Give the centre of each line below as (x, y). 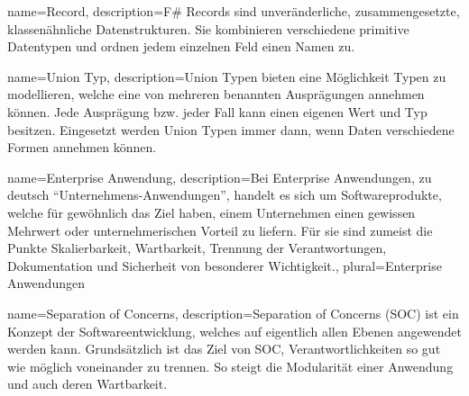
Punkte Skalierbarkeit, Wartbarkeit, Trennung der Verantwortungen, (197, 248)
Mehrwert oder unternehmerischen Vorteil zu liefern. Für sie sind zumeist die (220, 230)
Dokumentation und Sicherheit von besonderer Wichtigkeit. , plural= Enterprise (225, 265)
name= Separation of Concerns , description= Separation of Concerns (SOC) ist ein (233, 313)
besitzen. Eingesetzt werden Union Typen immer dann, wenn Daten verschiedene (231, 129)
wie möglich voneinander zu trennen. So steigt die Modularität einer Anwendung (230, 366)
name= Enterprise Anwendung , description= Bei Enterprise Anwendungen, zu (220, 177)
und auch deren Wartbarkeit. (87, 384)
